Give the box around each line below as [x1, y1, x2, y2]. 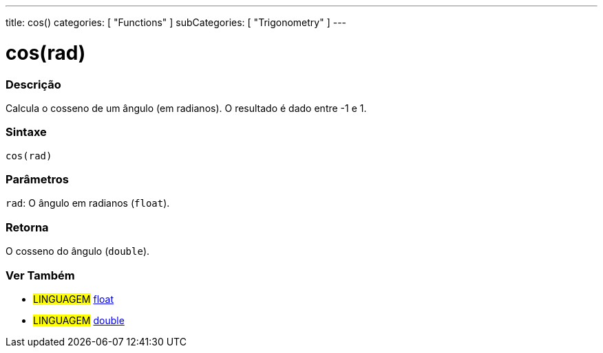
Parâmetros [6, 172, 69, 186]
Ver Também [6, 268, 75, 282]
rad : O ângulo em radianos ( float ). [6, 197, 170, 209]
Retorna [6, 220, 49, 234]
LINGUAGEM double [33, 314, 125, 326]
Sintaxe [6, 125, 47, 139]
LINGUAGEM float [33, 293, 114, 305]
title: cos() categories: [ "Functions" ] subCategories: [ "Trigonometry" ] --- [6, 16, 347, 28]
